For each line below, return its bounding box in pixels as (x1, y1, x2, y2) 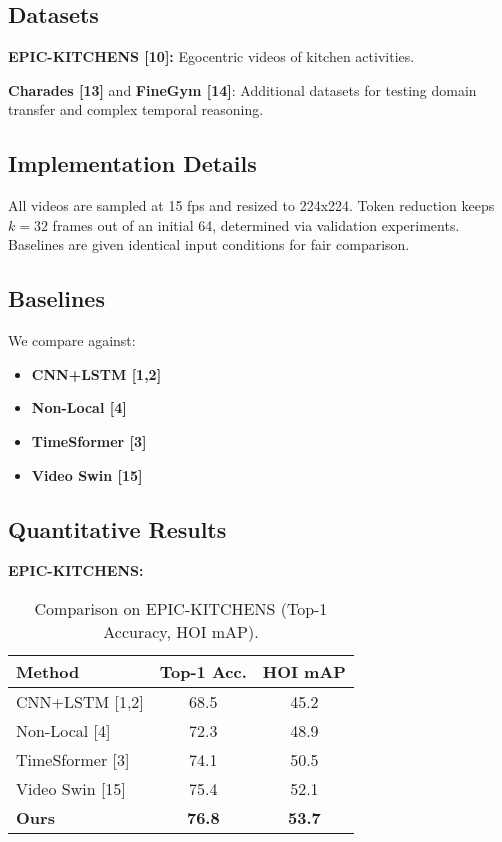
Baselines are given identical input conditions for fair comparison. (8, 234, 410, 255)
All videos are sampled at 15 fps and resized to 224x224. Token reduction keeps (8, 195, 495, 216)
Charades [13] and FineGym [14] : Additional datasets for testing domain (8, 79, 477, 100)
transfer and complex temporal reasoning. (8, 99, 264, 120)
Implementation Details (8, 148, 257, 179)
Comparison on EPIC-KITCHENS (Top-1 (34, 596, 328, 620)
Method (16, 659, 80, 683)
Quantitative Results (8, 513, 227, 544)
